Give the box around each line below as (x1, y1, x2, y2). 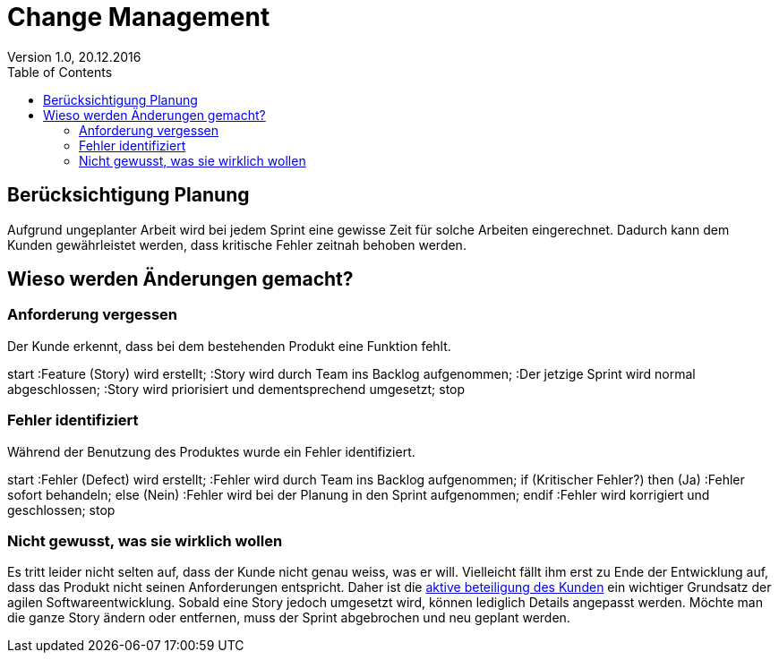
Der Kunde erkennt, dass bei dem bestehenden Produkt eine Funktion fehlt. (7, 338, 451, 354)
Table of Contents (7, 64, 113, 80)
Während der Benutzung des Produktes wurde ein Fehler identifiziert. (7, 443, 415, 459)
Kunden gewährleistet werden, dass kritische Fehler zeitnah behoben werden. (7, 236, 467, 253)
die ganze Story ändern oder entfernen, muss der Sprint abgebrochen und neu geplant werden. (7, 610, 570, 626)
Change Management (7, 2, 270, 32)
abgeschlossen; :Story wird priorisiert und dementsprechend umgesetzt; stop (7, 381, 466, 397)
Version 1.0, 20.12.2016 (7, 48, 141, 64)
